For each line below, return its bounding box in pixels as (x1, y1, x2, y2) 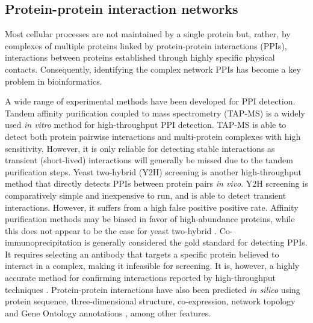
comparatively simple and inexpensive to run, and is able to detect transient (5, 189, 287, 201)
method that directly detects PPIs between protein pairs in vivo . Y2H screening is (5, 177, 308, 190)
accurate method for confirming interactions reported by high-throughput (5, 271, 276, 284)
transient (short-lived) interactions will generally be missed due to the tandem (5, 154, 293, 166)
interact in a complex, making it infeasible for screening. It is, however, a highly (5, 259, 300, 272)
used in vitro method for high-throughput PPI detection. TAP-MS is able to (5, 118, 287, 131)
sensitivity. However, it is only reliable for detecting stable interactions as (5, 142, 275, 154)
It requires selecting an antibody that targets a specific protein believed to (5, 247, 279, 260)
